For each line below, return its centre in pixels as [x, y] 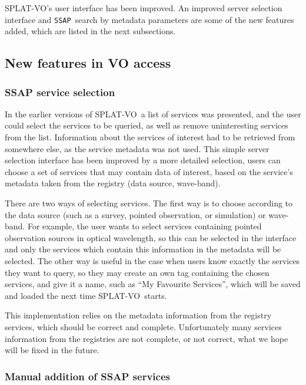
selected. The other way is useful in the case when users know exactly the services [152, 260]
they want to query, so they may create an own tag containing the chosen [137, 272]
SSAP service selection [60, 92]
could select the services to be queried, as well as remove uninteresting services [147, 125]
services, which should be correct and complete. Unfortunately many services [143, 326]
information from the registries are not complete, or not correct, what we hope [147, 338]
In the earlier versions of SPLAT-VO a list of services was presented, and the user [153, 113]
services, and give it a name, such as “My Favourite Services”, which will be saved [153, 284]
